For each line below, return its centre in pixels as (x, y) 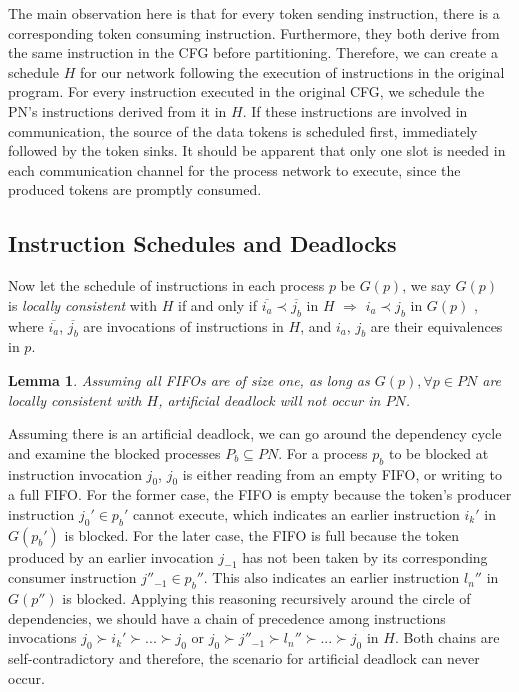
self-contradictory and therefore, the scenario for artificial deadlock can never (244, 658)
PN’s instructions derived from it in (117, 110)
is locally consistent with (83, 304)
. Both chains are (447, 637)
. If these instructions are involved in (355, 110)
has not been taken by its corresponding (365, 556)
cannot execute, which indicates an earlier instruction (296, 513)
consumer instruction (72, 577)
